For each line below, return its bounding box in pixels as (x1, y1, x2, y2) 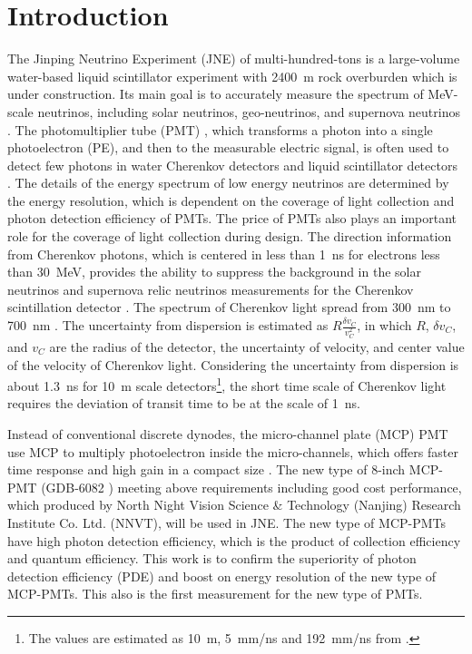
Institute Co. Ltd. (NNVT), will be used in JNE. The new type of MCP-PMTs (7, 512, 447, 532)
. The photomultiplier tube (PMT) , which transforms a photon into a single (7, 120, 433, 139)
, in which (357, 316, 412, 335)
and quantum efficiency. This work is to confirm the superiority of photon (7, 549, 417, 568)
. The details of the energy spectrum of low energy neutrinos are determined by (7, 173, 449, 192)
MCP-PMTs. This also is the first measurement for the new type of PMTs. (7, 584, 423, 603)
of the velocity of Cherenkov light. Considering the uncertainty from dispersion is (7, 355, 459, 374)
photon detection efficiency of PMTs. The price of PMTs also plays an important (7, 209, 457, 228)
